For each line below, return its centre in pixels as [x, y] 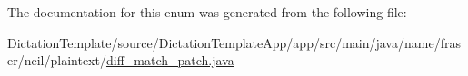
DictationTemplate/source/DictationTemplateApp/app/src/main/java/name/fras [234, 42]
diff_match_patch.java [170, 60]
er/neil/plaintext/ [57, 60]
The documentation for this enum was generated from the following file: [207, 12]
